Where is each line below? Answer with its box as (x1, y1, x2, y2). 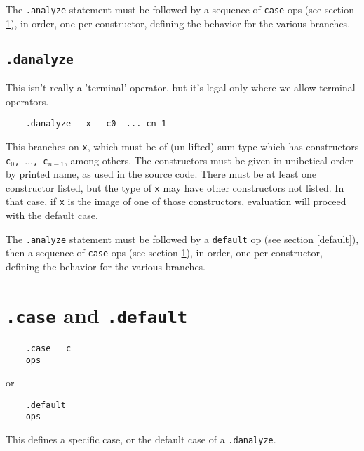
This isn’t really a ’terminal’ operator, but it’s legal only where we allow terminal (6, 80, 356, 95)
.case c (25, 343, 72, 353)
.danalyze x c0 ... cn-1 (25, 119, 167, 129)
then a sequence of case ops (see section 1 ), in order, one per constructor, (6, 245, 323, 260)
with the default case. (6, 208, 98, 223)
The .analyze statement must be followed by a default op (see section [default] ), (6, 231, 359, 246)
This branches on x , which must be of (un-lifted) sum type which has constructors (6, 138, 359, 153)
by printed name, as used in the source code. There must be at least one (6, 166, 317, 181)
